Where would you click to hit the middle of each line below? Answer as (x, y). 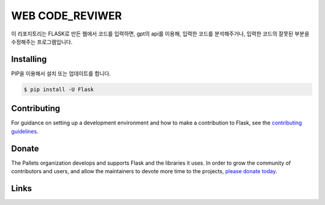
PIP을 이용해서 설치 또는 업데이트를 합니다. (61, 73)
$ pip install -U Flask (59, 89)
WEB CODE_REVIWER (67, 16)
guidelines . (25, 131)
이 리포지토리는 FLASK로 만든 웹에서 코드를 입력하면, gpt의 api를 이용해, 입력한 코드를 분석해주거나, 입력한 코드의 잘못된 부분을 (160, 34)
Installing (29, 59)
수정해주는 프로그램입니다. (42, 41)
